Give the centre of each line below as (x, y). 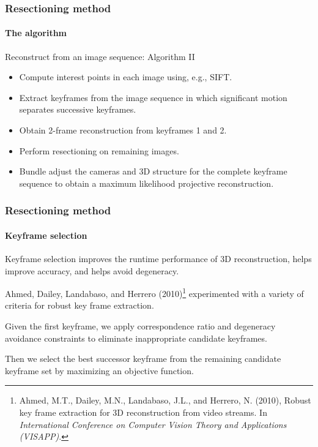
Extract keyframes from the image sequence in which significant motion (153, 97)
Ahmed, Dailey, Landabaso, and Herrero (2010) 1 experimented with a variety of (154, 292)
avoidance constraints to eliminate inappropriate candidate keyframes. (136, 338)
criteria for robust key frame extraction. (79, 305)
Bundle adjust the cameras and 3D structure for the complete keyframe (153, 171)
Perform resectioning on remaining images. (99, 150)
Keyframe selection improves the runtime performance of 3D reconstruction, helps (158, 259)
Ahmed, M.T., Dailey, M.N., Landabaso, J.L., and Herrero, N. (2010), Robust (165, 400)
